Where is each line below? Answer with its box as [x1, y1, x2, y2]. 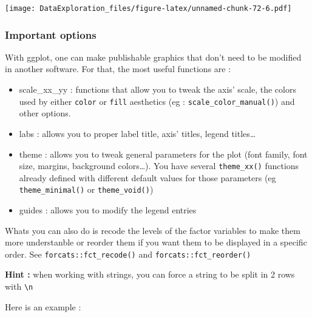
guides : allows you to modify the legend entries [19, 204, 197, 216]
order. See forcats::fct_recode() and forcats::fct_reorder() [5, 247, 251, 260]
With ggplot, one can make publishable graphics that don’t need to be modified [5, 50, 302, 63]
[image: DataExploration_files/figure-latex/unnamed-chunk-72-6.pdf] [5, 4, 292, 13]
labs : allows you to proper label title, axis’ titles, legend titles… [19, 127, 256, 139]
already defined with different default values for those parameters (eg [19, 171, 276, 184]
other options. [19, 107, 71, 119]
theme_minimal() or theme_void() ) [19, 183, 154, 196]
